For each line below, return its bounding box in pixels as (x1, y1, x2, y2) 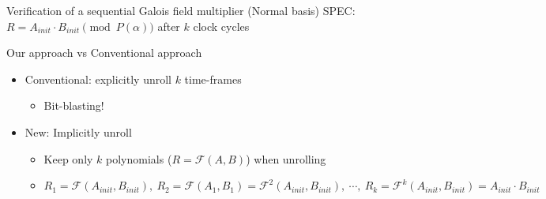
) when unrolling (246, 150, 326, 167)
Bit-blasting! (43, 97, 104, 114)
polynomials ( (106, 150, 172, 167)
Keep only (43, 150, 93, 167)
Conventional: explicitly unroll (24, 70, 171, 87)
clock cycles (193, 17, 250, 34)
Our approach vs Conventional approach (6, 44, 202, 61)
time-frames (184, 70, 242, 87)
